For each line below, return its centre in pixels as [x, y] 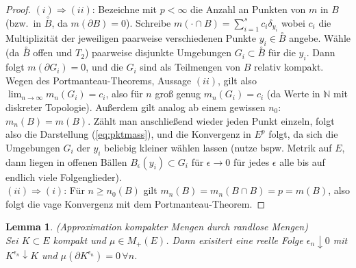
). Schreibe [148, 22]
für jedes [251, 161]
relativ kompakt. [289, 67]
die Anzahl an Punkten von [248, 9]
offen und [53, 52]
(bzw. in [24, 22]
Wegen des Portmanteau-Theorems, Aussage [99, 80]
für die [282, 52]
